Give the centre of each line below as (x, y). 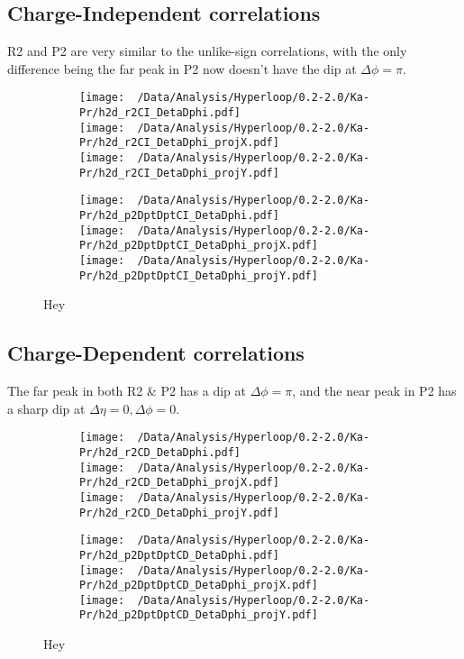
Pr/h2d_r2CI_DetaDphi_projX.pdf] (179, 143)
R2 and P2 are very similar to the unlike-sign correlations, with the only (207, 51)
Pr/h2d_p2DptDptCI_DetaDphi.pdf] (179, 215)
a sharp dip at (46, 408)
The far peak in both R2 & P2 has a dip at (127, 391)
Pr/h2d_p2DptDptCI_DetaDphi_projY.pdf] (199, 275)
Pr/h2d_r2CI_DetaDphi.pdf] (160, 113)
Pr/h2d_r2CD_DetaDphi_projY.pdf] (179, 513)
